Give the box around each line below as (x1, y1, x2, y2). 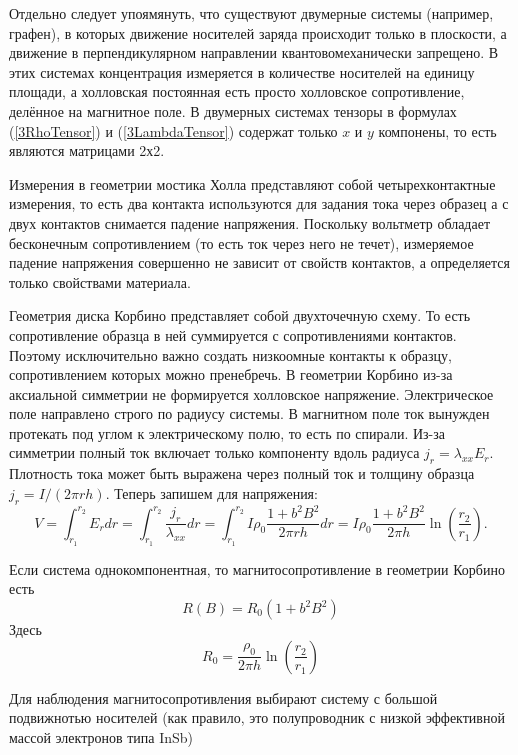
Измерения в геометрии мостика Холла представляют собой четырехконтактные (9, 173, 496, 194)
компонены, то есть (378, 120, 497, 141)
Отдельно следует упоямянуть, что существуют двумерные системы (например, (9, 3, 494, 23)
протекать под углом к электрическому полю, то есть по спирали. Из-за (9, 422, 445, 443)
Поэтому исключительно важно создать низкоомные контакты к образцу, (9, 344, 452, 365)
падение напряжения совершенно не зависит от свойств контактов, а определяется (9, 252, 510, 273)
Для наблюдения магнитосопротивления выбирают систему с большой (9, 687, 438, 708)
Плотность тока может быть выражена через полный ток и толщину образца (9, 463, 475, 484)
